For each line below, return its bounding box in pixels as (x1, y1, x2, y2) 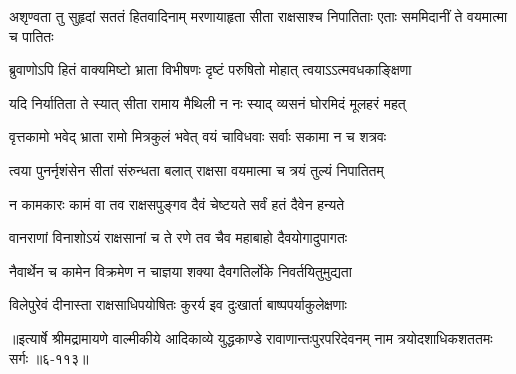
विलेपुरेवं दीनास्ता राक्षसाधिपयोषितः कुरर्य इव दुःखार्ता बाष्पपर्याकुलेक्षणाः (9, 294, 347, 315)
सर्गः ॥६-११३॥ (9, 347, 89, 368)
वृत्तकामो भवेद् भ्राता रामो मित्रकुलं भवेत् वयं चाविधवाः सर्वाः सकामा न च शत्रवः (9, 126, 387, 147)
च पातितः (9, 25, 54, 46)
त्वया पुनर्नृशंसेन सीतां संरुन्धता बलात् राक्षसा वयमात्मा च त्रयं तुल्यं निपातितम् (9, 159, 384, 180)
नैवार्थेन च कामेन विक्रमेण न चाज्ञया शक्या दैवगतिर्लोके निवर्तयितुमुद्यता (9, 260, 352, 281)
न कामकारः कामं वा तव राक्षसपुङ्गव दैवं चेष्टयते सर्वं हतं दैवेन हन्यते (9, 193, 345, 214)
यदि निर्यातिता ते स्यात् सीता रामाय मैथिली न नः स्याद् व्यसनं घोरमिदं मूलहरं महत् (9, 92, 406, 113)
